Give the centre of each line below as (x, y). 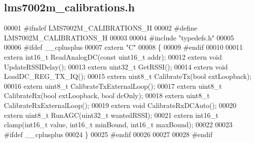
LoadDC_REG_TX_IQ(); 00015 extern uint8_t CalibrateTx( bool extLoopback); (128, 76)
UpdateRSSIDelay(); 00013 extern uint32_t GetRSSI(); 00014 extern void (116, 66)
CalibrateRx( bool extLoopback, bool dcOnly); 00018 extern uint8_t (107, 95)
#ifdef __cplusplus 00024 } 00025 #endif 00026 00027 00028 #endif (108, 134)
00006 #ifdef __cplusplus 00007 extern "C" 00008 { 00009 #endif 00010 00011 (124, 47)
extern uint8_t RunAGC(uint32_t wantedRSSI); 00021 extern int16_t (111, 115)
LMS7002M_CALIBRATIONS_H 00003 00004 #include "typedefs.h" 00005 (119, 37)
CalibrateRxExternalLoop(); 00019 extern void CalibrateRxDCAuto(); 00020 (120, 105)
